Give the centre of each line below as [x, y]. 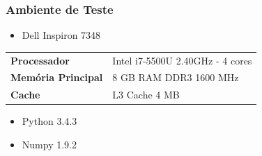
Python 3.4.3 [49, 121]
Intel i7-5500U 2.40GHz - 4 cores [182, 60]
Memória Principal [57, 77]
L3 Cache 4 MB [146, 95]
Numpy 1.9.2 [49, 144]
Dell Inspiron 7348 [61, 35]
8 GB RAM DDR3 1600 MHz [176, 77]
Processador [40, 60]
